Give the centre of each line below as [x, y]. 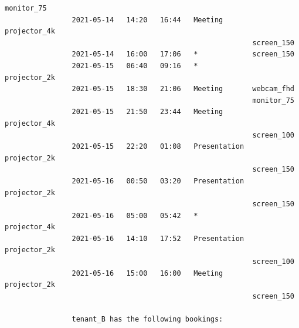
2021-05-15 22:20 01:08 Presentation [158, 147]
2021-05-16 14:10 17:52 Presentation [158, 238]
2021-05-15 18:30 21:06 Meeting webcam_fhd [183, 89]
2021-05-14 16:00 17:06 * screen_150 [183, 54]
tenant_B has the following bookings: [147, 319]
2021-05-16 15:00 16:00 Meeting [147, 273]
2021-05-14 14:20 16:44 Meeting [147, 20]
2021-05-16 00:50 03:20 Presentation [158, 181]
